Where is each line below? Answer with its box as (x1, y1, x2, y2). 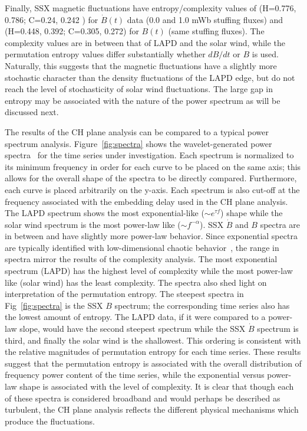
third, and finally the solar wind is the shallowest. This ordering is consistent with (5, 334, 301, 346)
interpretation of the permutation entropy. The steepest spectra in (5, 288, 244, 300)
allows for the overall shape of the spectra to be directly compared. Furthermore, (5, 172, 297, 184)
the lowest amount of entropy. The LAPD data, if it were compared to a (5, 311, 266, 323)
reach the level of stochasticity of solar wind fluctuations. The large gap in (5, 83, 273, 95)
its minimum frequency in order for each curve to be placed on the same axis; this (5, 160, 301, 172)
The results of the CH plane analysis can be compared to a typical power (5, 125, 269, 138)
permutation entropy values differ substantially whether (5, 48, 206, 60)
